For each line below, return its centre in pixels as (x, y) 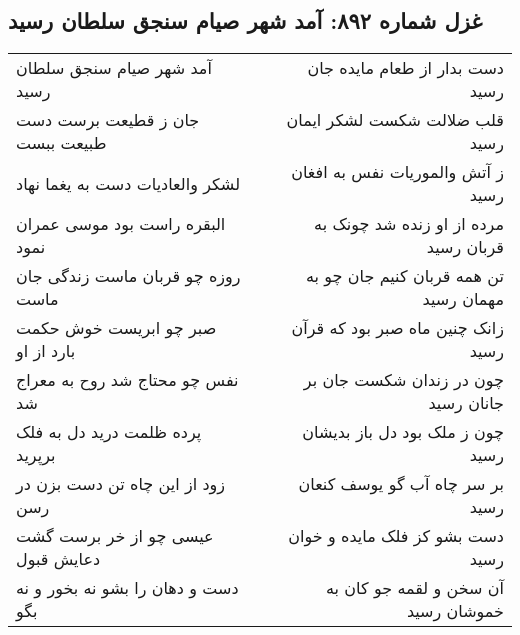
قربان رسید (465, 247)
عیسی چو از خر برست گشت (115, 536)
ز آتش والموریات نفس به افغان (397, 172)
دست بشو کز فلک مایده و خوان (396, 536)
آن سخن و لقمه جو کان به (414, 588)
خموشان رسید (455, 611)
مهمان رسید (463, 299)
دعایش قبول (58, 559)
